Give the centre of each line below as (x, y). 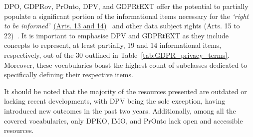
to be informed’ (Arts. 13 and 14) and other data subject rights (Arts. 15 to (122, 26)
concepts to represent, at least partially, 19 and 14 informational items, (113, 45)
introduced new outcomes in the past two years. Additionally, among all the (120, 110)
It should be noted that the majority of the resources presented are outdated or (126, 91)
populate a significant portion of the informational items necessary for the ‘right (126, 16)
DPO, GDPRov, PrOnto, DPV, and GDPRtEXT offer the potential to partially (126, 6)
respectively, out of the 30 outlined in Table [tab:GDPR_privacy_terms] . (117, 55)
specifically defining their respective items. (69, 74)
